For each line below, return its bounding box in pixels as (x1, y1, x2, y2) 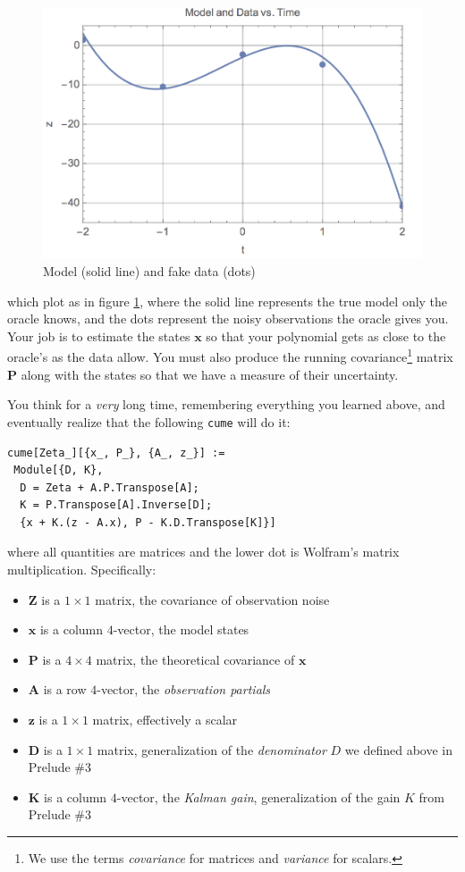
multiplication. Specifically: (7, 560, 156, 579)
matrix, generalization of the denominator (97, 740, 326, 759)
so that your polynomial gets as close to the (206, 326, 446, 345)
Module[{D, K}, (13, 464, 104, 477)
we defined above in (344, 740, 452, 759)
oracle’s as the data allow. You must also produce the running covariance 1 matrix (7, 345, 453, 366)
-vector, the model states (113, 620, 249, 639)
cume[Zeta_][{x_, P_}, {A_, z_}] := (7, 446, 225, 459)
